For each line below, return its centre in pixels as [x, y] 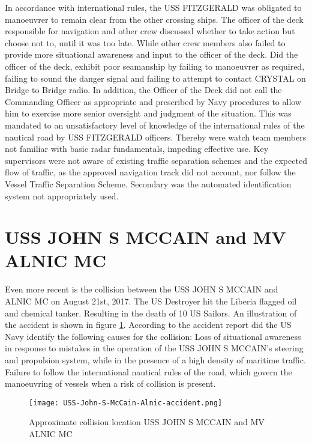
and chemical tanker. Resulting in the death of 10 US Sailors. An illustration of [151, 313]
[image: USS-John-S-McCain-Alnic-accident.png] [126, 403]
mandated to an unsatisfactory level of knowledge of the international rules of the [155, 125]
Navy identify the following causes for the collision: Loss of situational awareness [153, 336]
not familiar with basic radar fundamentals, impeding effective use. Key [137, 149]
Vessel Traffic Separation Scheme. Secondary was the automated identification [148, 183]
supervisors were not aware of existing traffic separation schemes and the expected [156, 160]
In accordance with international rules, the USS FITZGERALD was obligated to [153, 7]
